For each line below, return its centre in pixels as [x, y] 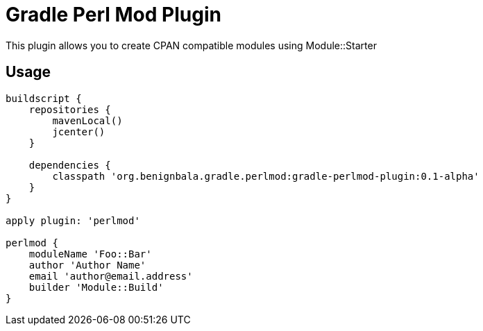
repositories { [70, 109]
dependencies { [70, 165]
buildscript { [44, 98]
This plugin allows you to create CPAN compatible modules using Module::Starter [191, 45]
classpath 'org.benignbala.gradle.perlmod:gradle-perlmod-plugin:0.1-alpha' [266, 176]
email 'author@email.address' [111, 276]
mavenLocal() [87, 120]
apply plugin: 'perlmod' [73, 220]
